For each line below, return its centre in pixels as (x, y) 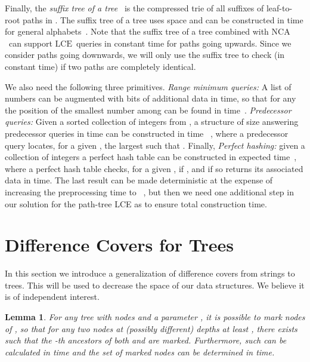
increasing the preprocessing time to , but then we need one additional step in (149, 191)
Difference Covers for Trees (120, 245)
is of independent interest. (52, 297)
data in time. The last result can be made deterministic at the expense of (139, 180)
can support (30, 43)
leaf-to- (279, 8)
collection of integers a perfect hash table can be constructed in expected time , (151, 157)
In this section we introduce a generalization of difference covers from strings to (150, 273)
